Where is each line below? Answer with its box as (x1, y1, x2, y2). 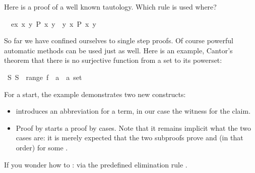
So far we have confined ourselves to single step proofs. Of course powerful (4, 35, 233, 46)
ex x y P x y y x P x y (11, 18, 96, 29)
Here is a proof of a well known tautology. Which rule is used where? (4, 2, 217, 12)
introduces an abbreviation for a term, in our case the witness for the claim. (16, 106, 251, 116)
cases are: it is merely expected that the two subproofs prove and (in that (16, 132, 243, 143)
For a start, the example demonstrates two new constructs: (4, 89, 186, 99)
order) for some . (16, 142, 68, 152)
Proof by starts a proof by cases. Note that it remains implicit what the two (16, 122, 251, 133)
